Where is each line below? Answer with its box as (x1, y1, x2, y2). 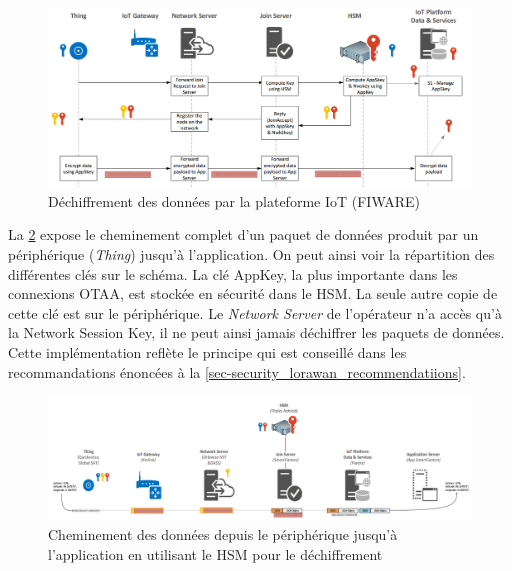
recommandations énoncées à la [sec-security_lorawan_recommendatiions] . (8, 361, 466, 382)
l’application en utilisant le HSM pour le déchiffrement (48, 543, 383, 564)
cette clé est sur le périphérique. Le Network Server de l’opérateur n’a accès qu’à (8, 302, 502, 323)
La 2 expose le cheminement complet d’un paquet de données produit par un (8, 224, 479, 245)
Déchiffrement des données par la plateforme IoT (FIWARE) (48, 190, 421, 211)
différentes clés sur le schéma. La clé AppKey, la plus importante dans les (8, 263, 458, 284)
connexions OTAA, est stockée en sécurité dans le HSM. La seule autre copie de (8, 283, 498, 304)
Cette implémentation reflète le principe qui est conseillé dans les (8, 342, 407, 363)
